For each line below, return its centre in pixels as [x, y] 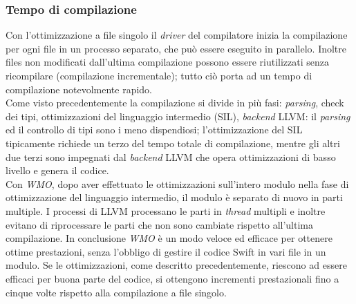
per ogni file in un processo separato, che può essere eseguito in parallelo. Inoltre [176, 48]
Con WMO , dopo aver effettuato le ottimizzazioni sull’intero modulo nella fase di [177, 183]
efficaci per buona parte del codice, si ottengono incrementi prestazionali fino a [172, 278]
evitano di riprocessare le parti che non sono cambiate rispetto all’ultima [160, 224]
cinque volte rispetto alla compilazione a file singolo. [116, 292]
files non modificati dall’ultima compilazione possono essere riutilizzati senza [167, 62]
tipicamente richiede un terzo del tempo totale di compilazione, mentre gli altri [173, 143]
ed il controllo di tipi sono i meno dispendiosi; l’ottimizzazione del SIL [154, 130]
